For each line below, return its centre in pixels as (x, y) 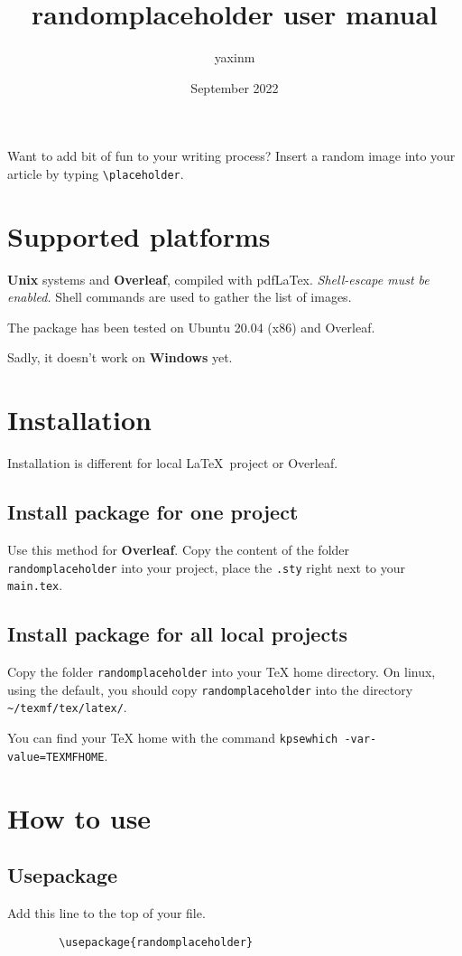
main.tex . (35, 585)
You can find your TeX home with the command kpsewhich (173, 738)
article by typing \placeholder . (96, 173)
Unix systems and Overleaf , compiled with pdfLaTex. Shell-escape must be (218, 279)
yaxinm (235, 57)
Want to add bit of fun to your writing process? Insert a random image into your (231, 156)
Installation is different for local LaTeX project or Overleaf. (173, 463)
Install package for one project (153, 512)
